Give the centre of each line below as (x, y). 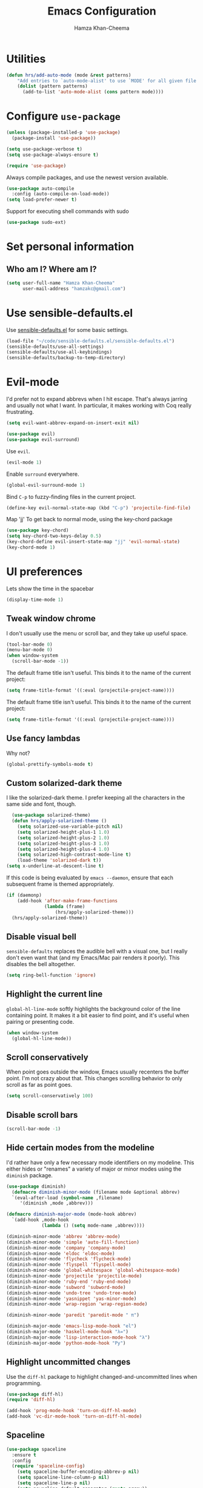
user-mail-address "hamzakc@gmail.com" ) (74, 289)
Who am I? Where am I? (52, 269)
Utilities (26, 59)
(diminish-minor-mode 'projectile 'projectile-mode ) (74, 1276)
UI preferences (45, 572)
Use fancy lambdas (43, 739)
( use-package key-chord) (38, 530)
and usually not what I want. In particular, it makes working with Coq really (99, 405)
